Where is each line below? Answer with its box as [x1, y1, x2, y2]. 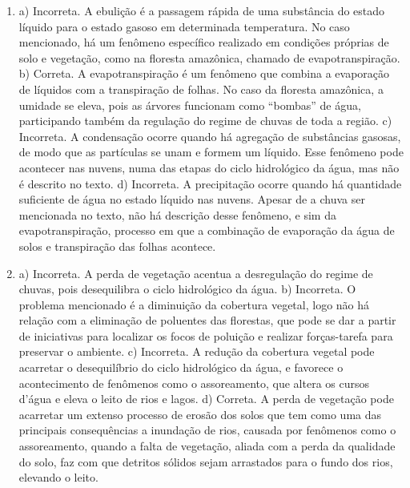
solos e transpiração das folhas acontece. [18, 237, 216, 254]
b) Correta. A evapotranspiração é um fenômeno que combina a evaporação [18, 65, 390, 82]
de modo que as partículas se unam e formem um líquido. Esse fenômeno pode [18, 143, 404, 160]
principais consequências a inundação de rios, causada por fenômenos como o [18, 421, 396, 438]
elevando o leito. [18, 469, 98, 486]
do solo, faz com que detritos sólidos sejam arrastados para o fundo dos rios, [18, 453, 393, 470]
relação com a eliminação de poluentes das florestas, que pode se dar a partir [18, 312, 396, 329]
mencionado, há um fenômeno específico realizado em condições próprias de [18, 34, 389, 50]
